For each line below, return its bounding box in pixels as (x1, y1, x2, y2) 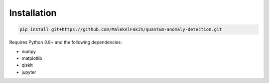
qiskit (21, 62, 33, 68)
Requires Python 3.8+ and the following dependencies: (9, 40, 122, 45)
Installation (9, 7, 57, 18)
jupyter (21, 69, 36, 75)
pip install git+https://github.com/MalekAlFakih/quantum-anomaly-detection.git (19, 27, 222, 32)
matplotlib (21, 55, 42, 61)
